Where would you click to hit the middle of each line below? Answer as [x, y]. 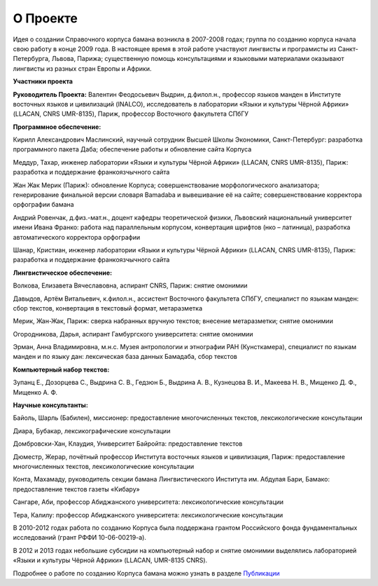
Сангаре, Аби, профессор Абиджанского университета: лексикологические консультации [148, 502]
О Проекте [45, 18]
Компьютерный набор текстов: [61, 369]
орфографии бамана [43, 205]
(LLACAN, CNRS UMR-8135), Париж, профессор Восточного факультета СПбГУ [131, 114]
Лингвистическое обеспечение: [63, 273]
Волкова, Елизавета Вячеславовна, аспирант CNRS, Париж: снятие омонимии [130, 286]
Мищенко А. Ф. [35, 392]
